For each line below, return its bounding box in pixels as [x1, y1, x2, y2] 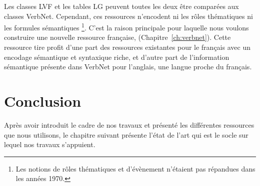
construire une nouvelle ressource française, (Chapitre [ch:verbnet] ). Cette [4, 32, 231, 42]
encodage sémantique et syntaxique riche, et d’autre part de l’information [4, 51, 229, 62]
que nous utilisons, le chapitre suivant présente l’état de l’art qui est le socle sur [4, 129, 248, 140]
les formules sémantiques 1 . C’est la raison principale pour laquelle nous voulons [4, 21, 249, 32]
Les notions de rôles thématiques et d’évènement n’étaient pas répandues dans [15, 163, 255, 174]
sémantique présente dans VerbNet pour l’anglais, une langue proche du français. [4, 61, 252, 72]
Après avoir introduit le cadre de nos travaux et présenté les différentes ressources [4, 119, 254, 130]
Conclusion [4, 91, 81, 111]
